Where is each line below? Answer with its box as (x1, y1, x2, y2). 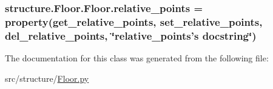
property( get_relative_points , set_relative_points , (5, 14, 263, 29)
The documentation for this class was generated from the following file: (5, 52, 269, 64)
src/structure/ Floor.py (5, 72, 89, 84)
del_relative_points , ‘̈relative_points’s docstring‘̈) (5, 28, 257, 43)
